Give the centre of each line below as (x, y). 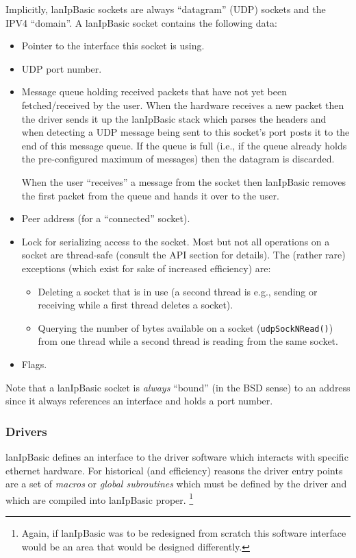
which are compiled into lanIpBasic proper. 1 (100, 498)
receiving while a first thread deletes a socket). (136, 305)
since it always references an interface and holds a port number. (139, 401)
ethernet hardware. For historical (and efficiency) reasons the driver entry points (174, 470)
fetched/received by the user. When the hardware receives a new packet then (183, 105)
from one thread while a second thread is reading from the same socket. (188, 341)
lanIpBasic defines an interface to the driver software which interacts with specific (177, 456)
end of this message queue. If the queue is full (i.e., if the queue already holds (184, 145)
